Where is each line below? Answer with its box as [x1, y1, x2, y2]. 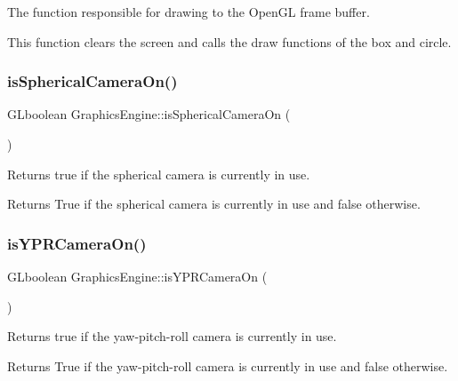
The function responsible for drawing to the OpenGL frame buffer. [7, 3, 370, 20]
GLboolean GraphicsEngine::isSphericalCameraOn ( [7, 105, 291, 123]
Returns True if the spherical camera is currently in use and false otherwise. [7, 194, 421, 213]
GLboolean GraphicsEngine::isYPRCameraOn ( [7, 267, 268, 285]
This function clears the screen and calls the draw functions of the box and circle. [7, 32, 452, 51]
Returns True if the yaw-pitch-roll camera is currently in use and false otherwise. [7, 356, 448, 375]
